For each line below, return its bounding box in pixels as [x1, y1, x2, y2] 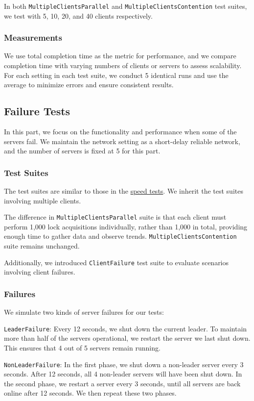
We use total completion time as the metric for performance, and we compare [4, 50, 236, 61]
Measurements [4, 31, 62, 44]
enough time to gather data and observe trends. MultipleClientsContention [4, 231, 237, 241]
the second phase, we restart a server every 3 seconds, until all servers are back [4, 378, 241, 388]
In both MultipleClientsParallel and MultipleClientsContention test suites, [4, 1, 247, 11]
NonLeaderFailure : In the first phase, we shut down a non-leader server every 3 [4, 359, 244, 369]
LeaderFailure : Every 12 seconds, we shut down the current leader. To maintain [4, 323, 247, 333]
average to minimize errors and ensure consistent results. [4, 79, 174, 90]
